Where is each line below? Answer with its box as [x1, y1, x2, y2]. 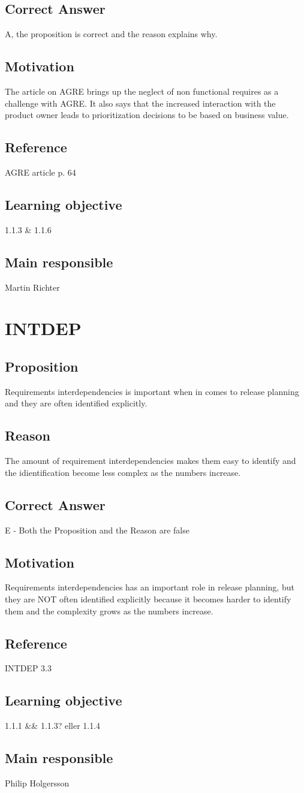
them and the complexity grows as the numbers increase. [5, 604, 213, 617]
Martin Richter [5, 281, 60, 293]
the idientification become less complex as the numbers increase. [5, 466, 241, 478]
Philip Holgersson [5, 776, 70, 789]
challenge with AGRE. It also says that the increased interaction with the [5, 97, 276, 109]
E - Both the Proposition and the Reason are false [5, 523, 189, 536]
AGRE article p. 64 [5, 165, 76, 178]
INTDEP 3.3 [5, 662, 52, 674]
